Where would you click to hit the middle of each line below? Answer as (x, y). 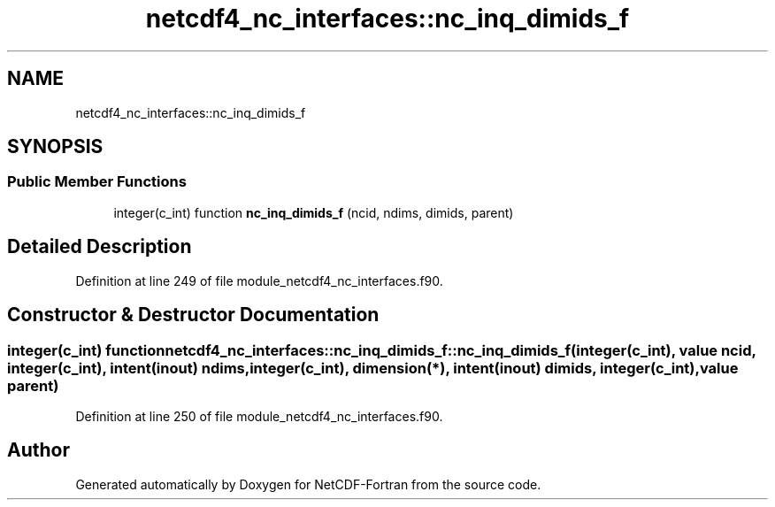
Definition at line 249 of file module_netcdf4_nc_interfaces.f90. (259, 280)
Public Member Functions (97, 182)
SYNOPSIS (55, 147)
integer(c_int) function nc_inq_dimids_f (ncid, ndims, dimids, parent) (314, 212)
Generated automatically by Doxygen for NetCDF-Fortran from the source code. (308, 484)
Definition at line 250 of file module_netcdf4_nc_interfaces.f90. (259, 416)
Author (38, 450)
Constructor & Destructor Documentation (193, 315)
